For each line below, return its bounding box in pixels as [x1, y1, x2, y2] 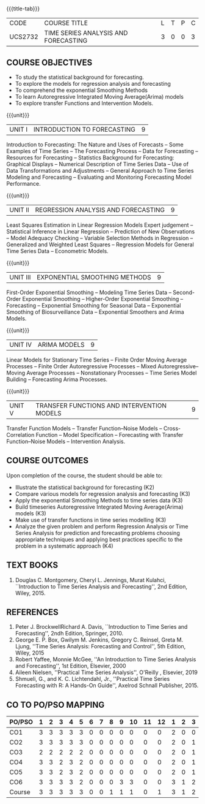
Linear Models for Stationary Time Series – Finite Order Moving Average [6, 356, 187, 363]
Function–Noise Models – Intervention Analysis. [6, 438, 126, 445]
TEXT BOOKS [6, 560, 59, 571]
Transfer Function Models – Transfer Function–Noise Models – [6, 425, 162, 432]
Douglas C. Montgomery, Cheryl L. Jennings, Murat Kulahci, [15, 576, 167, 583]
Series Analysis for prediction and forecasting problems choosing [15, 529, 180, 536]
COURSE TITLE [44, 19, 88, 28]
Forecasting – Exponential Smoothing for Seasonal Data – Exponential [6, 302, 181, 309]
